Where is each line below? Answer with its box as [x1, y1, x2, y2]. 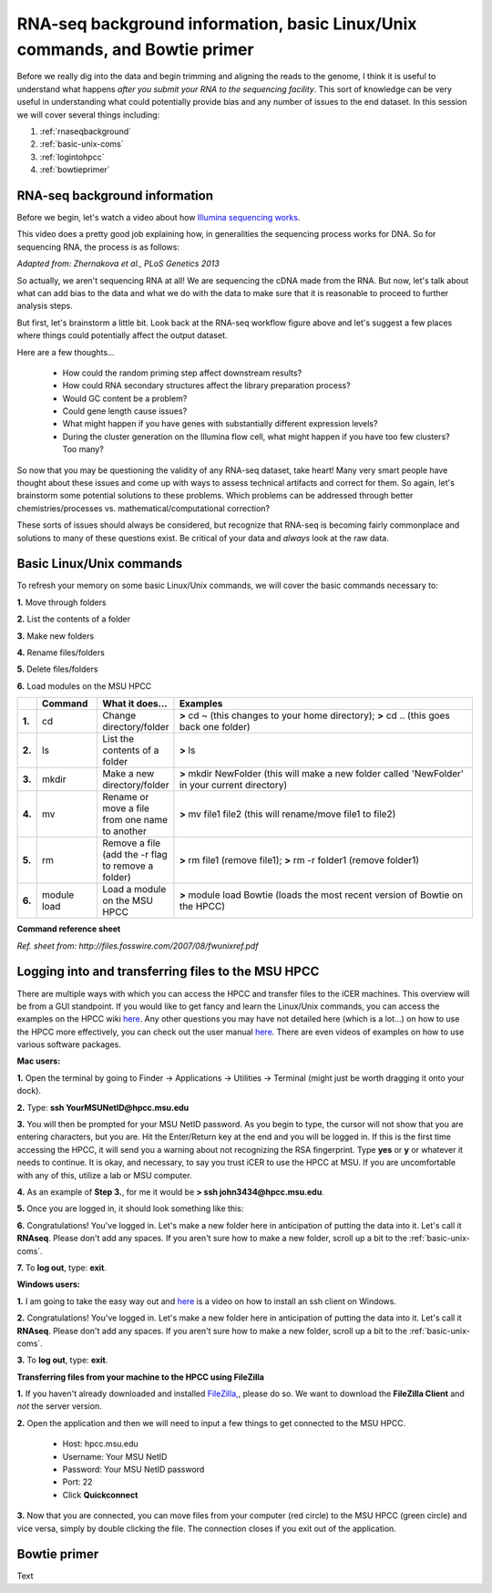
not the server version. [16, 1401, 102, 1412]
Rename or [101, 791, 149, 804]
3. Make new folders [16, 630, 95, 642]
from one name [101, 814, 169, 827]
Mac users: [16, 1055, 61, 1066]
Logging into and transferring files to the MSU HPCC [16, 964, 320, 980]
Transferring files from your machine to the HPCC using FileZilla [16, 1372, 264, 1382]
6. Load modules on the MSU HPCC [16, 680, 152, 692]
